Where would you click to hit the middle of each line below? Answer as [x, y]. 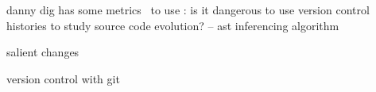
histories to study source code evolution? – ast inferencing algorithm [173, 25]
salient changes [43, 52]
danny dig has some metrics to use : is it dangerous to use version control [188, 10]
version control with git [63, 78]
